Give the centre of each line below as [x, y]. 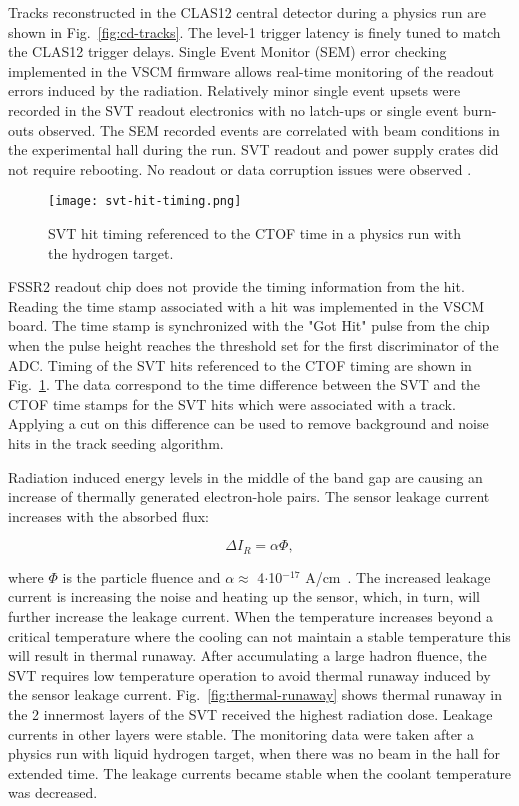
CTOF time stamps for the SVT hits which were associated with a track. [232, 403]
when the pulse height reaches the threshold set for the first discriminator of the [253, 344]
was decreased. [53, 792]
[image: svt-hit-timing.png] [145, 201]
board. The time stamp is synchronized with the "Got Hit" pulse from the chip [249, 325]
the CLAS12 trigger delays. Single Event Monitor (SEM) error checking [227, 51]
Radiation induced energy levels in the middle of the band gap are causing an [245, 476]
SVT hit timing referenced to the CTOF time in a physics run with [255, 233]
